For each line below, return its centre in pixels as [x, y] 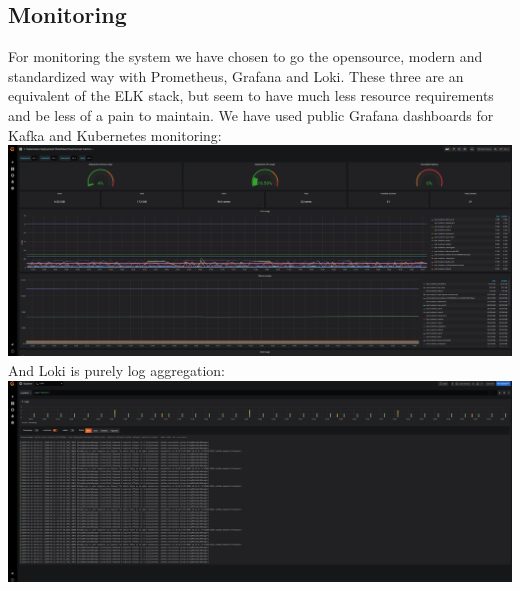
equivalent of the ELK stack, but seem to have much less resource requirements [251, 95]
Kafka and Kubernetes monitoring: [115, 134]
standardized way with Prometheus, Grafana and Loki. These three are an [236, 75]
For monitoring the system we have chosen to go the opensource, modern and [245, 56]
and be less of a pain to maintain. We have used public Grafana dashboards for [251, 114]
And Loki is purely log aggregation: [116, 369]
